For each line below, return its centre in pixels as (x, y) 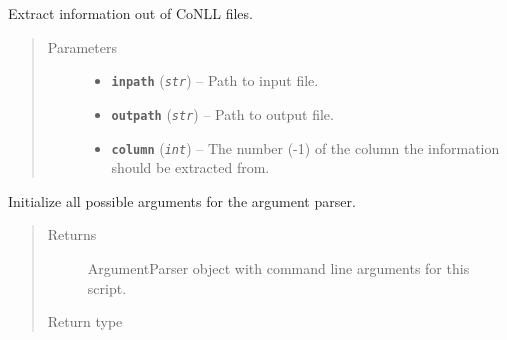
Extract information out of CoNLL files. (130, 13)
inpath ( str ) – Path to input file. (215, 80)
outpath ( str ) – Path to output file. (222, 113)
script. (107, 287)
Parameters (82, 46)
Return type (85, 321)
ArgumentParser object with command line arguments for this (278, 267)
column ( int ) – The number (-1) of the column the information (305, 147)
